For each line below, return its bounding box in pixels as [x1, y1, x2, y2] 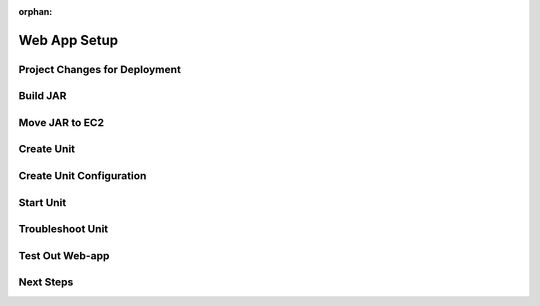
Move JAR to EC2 [18, 115, 105, 129]
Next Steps [18, 275, 74, 289]
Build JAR [18, 89, 67, 103]
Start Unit [18, 195, 67, 209]
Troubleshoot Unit [18, 222, 109, 236]
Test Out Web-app [18, 248, 110, 262]
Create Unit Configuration [18, 169, 147, 183]
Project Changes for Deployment [18, 62, 182, 76]
